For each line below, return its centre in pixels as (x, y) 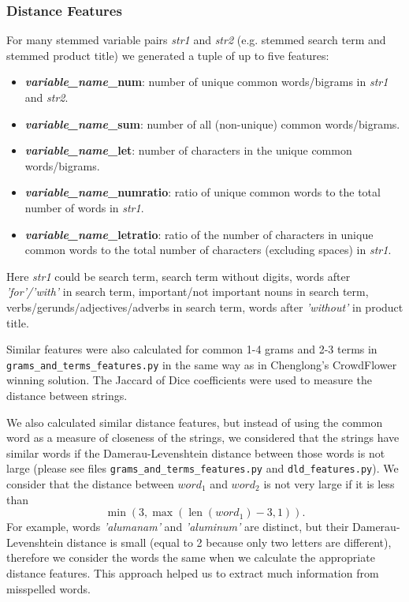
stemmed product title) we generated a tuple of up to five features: (168, 55)
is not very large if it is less (329, 484)
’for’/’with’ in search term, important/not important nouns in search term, (188, 292)
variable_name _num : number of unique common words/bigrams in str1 (206, 82)
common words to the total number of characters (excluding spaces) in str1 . (208, 250)
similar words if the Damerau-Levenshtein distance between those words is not (196, 452)
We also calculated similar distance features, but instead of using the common (195, 422)
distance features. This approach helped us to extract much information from (193, 572)
